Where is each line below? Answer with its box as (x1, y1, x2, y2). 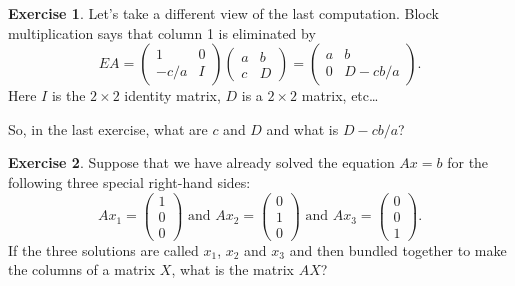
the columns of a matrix (8, 259, 156, 280)
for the (447, 152, 489, 173)
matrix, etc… (301, 85, 379, 106)
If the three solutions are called (8, 239, 199, 260)
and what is (266, 118, 339, 139)
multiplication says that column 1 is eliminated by (8, 22, 316, 43)
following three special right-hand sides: (8, 171, 251, 192)
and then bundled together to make (289, 239, 507, 260)
